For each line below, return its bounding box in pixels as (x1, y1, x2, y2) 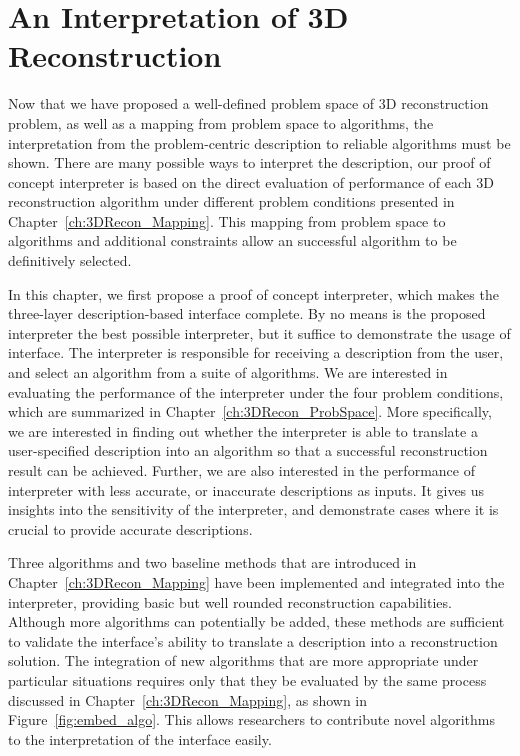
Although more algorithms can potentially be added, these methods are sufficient (8, 611, 505, 632)
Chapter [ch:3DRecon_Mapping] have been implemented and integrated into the (8, 571, 505, 592)
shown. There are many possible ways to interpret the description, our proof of (8, 152, 491, 173)
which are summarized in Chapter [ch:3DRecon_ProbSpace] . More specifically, (8, 401, 492, 422)
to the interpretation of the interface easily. (8, 728, 272, 749)
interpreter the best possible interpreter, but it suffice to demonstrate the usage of (8, 322, 511, 343)
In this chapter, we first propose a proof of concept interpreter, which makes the (8, 283, 499, 304)
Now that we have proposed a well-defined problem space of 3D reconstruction (8, 93, 489, 114)
